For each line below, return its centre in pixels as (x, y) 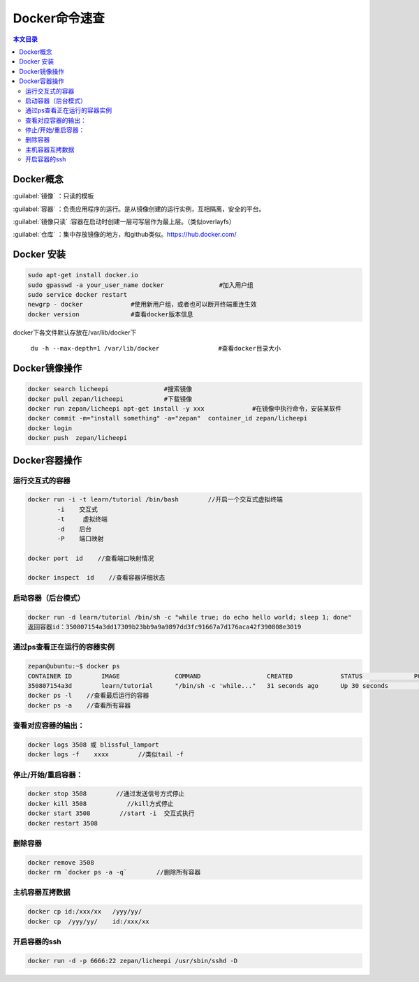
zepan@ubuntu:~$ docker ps (74, 666)
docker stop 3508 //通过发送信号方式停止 (106, 794)
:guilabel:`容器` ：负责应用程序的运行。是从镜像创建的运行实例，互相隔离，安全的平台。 (139, 209)
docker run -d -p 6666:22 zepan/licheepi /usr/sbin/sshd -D (133, 961)
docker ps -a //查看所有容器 (79, 705)
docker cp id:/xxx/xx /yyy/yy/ (85, 912)
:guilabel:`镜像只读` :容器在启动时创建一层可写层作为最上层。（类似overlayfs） (124, 221)
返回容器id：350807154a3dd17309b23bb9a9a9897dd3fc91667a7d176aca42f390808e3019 (164, 627)
